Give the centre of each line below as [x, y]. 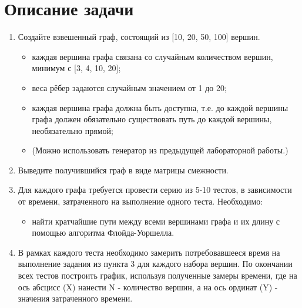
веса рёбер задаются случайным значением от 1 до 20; [129, 87]
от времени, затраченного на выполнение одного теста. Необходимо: [140, 201]
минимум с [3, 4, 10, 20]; [76, 68]
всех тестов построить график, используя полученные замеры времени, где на [157, 275]
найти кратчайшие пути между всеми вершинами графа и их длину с [156, 221]
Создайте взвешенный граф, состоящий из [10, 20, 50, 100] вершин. [139, 37]
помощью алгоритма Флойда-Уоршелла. [103, 232]
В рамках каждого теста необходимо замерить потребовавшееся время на [149, 252]
